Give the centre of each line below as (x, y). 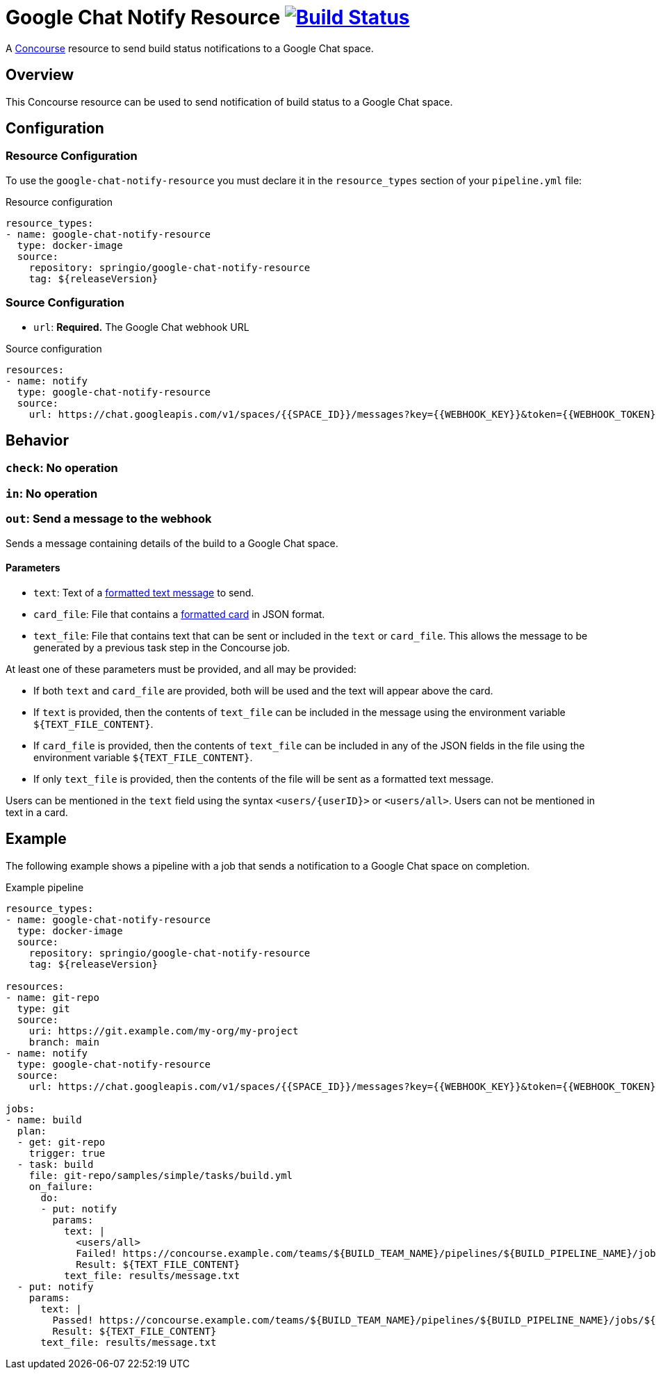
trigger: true (67, 1153)
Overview (40, 75)
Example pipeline (45, 887)
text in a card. (37, 812)
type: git (43, 1008)
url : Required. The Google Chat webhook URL (141, 327)
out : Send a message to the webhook (109, 519)
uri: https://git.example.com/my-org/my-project (164, 1031)
